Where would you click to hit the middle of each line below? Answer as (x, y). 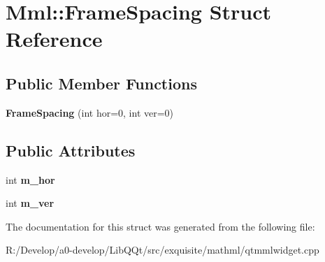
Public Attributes (71, 150)
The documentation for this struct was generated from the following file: (160, 226)
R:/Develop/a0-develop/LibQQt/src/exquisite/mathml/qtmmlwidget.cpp (162, 250)
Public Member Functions (101, 83)
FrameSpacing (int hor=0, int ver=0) (90, 112)
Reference (54, 39)
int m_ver (30, 203)
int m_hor (30, 179)
